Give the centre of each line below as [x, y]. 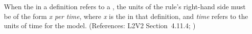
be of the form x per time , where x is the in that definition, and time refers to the [126, 16]
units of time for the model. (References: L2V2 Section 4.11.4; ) [100, 25]
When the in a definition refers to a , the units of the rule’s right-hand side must [125, 6]
